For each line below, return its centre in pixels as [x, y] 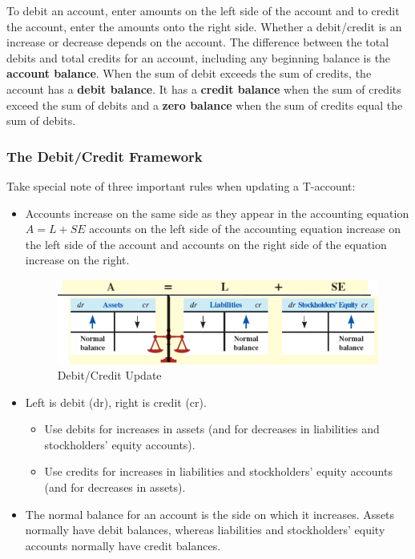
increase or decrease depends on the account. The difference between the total [198, 42]
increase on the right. [77, 260]
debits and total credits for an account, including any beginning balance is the [199, 57]
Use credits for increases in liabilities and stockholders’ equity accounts [218, 471]
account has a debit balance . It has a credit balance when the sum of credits [204, 88]
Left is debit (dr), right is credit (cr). [116, 402]
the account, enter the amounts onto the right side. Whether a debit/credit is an [204, 26]
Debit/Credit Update [109, 375]
